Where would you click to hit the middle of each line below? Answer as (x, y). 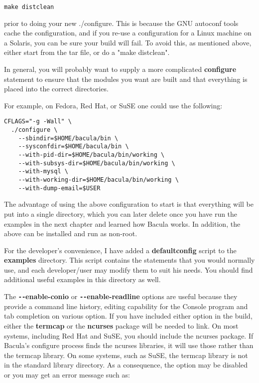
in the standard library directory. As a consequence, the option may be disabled (126, 365)
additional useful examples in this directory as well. (82, 279)
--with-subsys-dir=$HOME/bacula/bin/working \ (97, 163)
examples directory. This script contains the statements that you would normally (129, 260)
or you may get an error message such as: (67, 374)
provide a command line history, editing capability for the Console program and (126, 306)
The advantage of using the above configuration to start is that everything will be (129, 204)
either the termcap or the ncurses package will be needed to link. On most (121, 325)
